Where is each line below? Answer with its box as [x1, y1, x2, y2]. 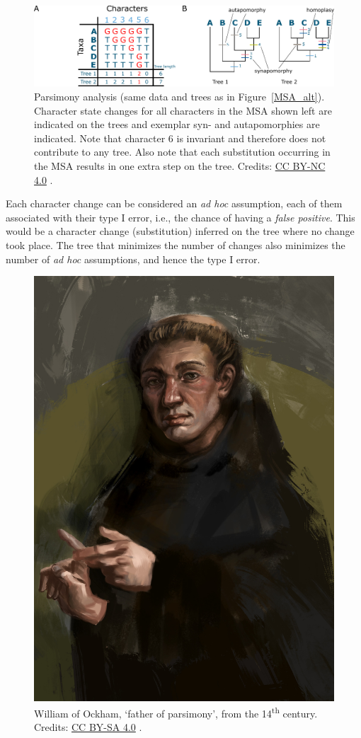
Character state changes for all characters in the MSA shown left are [34, 103, 332, 117]
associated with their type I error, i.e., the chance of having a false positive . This [6, 209, 355, 224]
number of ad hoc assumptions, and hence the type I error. [6, 251, 260, 266]
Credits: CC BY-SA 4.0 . [34, 720, 142, 734]
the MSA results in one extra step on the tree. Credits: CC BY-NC [34, 158, 326, 173]
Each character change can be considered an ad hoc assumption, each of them [6, 196, 343, 211]
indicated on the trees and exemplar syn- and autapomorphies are [34, 117, 320, 132]
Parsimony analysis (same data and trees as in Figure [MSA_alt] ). [34, 89, 325, 103]
